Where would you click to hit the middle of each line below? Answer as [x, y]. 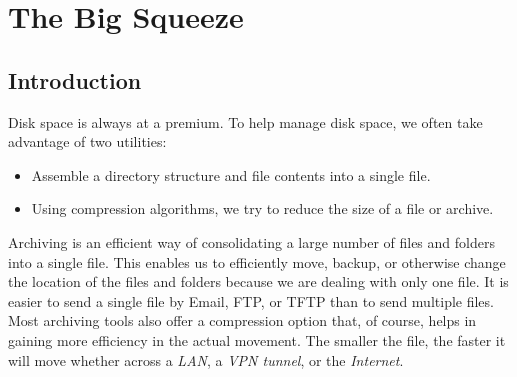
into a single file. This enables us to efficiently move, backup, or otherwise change [257, 261]
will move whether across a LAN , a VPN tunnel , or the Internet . [206, 359]
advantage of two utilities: [87, 141]
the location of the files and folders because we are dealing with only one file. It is [258, 281]
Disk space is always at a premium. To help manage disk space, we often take [245, 121]
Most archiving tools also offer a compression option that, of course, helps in [242, 320]
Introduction [75, 79]
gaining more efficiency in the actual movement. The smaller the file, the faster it [257, 339]
